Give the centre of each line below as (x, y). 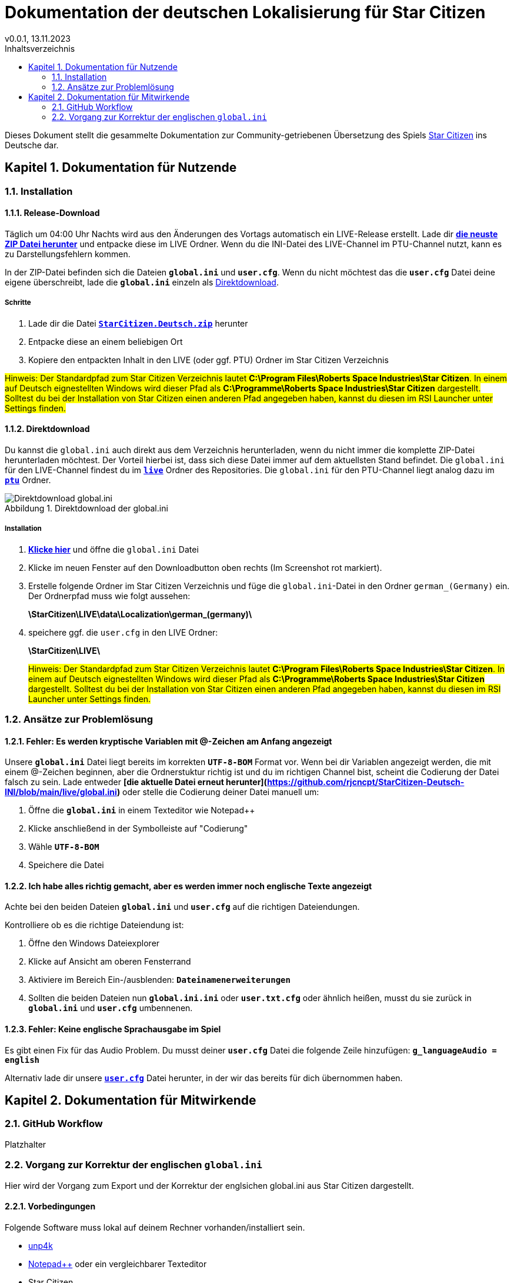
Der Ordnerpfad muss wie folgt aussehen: (109, 596)
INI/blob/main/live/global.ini (61, 792)
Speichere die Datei (66, 865)
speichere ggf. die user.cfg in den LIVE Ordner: (123, 632)
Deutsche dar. (32, 145)
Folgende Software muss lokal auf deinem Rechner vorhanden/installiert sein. (155, 1227)
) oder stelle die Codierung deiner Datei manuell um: (218, 792)
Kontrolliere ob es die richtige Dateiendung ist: (94, 925)
